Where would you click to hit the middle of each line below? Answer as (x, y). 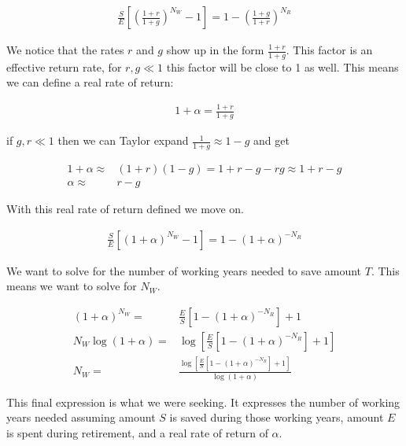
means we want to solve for (72, 286)
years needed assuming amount (81, 417)
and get (271, 140)
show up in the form (215, 50)
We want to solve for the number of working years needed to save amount (184, 270)
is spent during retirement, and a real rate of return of (137, 432)
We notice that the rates (65, 50)
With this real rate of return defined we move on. (125, 209)
